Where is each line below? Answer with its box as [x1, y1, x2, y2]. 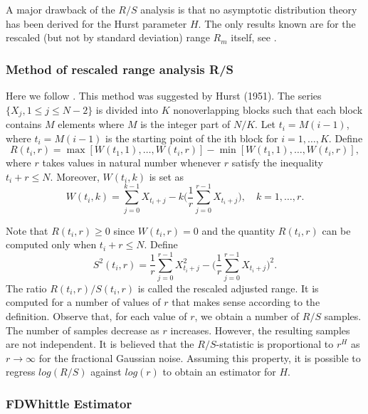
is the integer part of [140, 117, 231, 132]
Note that [6, 223, 48, 238]
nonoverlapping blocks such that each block [173, 102, 363, 117]
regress [6, 364, 36, 379]
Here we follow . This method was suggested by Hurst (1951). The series [6, 88, 322, 102]
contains [6, 117, 42, 132]
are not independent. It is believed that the [6, 336, 194, 351]
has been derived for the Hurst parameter [6, 16, 187, 31]
